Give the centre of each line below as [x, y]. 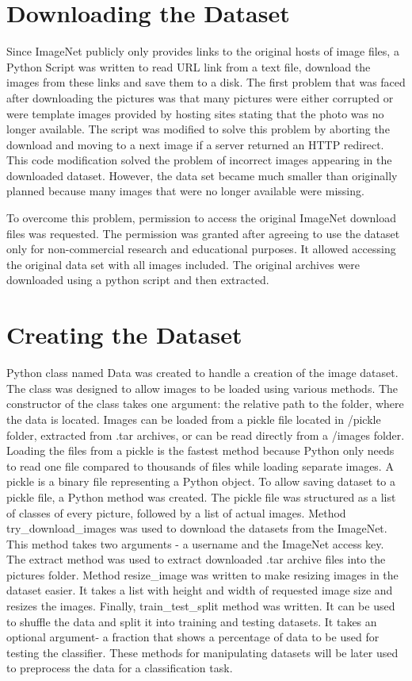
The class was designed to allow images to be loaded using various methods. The [202, 388]
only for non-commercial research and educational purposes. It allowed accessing [201, 249]
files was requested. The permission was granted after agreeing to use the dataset [203, 233]
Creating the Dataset [124, 335]
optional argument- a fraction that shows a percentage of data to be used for [193, 637]
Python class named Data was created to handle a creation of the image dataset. [202, 373]
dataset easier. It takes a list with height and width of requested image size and [200, 590]
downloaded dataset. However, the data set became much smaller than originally [202, 175]
